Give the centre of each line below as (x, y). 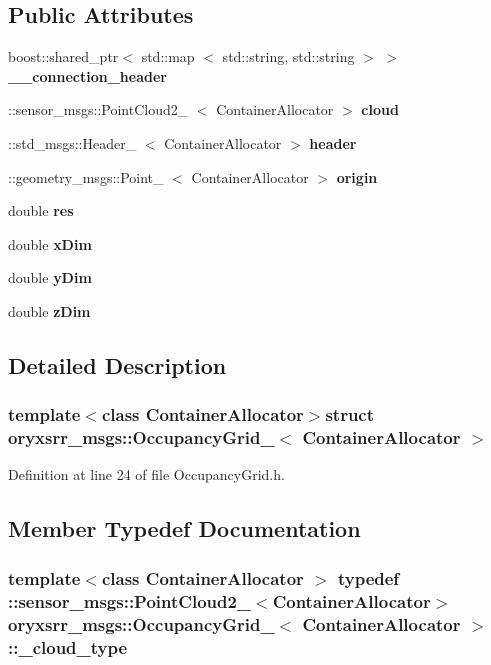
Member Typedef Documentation (184, 528)
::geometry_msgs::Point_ (86, 176)
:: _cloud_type (68, 646)
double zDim (49, 310)
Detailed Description (117, 364)
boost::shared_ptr (63, 56)
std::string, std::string (288, 56)
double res (41, 210)
